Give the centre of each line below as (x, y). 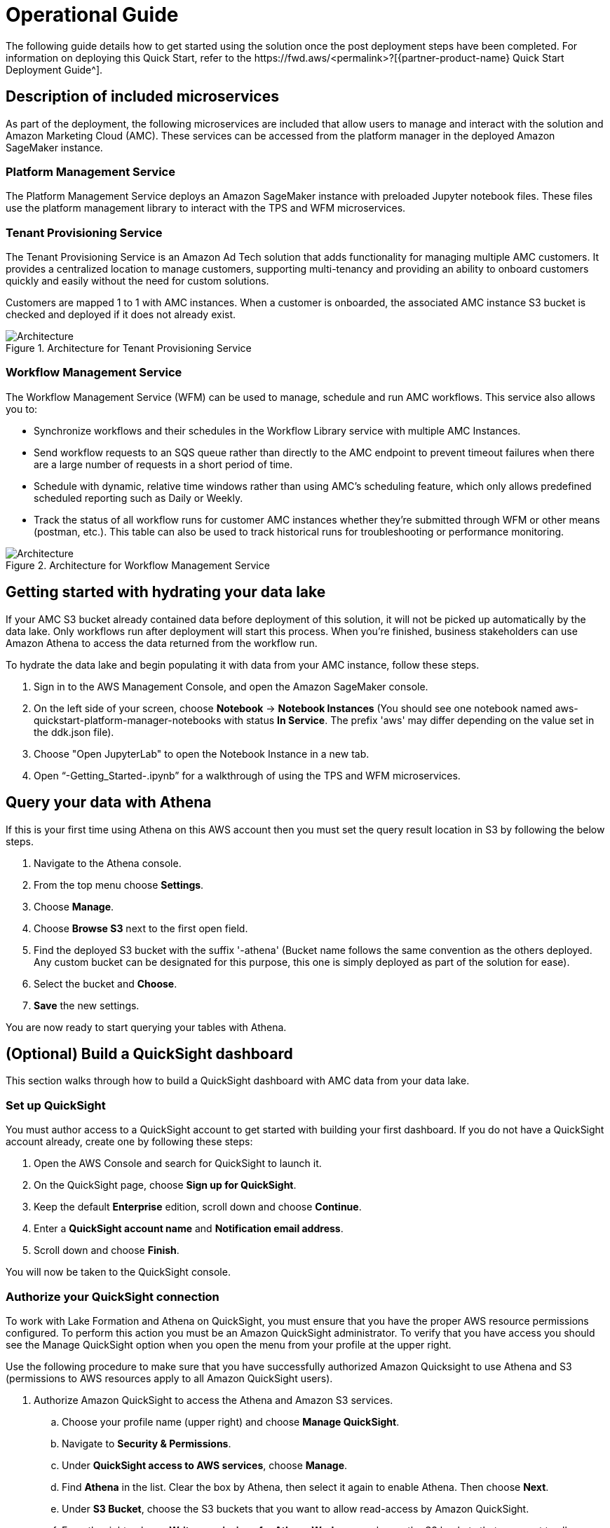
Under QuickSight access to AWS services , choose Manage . (205, 1465)
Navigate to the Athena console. (108, 863)
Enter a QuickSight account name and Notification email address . (189, 1229)
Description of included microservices (142, 97)
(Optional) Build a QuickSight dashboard (149, 1053)
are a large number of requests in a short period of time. (163, 464)
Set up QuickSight (56, 1105)
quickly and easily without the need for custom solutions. (137, 281)
